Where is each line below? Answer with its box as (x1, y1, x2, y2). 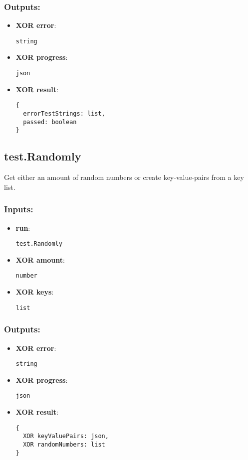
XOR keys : (15, 287, 54, 297)
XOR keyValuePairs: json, (23, 433, 109, 440)
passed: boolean (23, 118, 77, 126)
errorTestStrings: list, (23, 110, 105, 117)
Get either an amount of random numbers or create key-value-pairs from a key (4, 172, 244, 182)
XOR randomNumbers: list (23, 441, 105, 448)
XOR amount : (15, 254, 65, 265)
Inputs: (4, 203, 33, 215)
